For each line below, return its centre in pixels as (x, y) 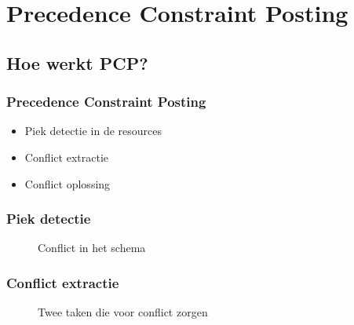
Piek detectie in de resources (93, 131)
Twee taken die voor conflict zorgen (123, 312)
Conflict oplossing (68, 183)
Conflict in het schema (92, 248)
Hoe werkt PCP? (77, 62)
